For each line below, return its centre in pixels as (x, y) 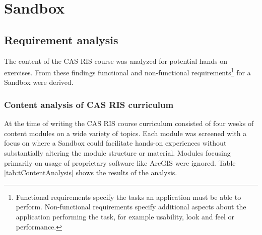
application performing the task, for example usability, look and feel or (125, 216)
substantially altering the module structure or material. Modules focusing (117, 153)
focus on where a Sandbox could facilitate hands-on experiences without (115, 143)
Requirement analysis (61, 39)
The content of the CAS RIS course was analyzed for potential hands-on (116, 61)
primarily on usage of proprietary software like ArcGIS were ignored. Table (120, 162)
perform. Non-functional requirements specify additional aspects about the (131, 207)
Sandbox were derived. (39, 82)
